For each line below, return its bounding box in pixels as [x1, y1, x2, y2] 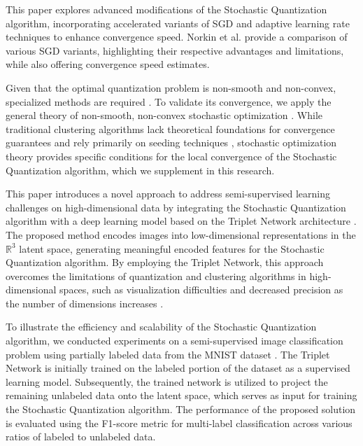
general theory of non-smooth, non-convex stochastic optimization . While [6, 108, 322, 123]
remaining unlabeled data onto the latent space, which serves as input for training [6, 388, 357, 403]
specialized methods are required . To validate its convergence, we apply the [6, 94, 332, 109]
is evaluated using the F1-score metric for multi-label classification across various [6, 415, 353, 430]
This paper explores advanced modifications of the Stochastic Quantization [6, 2, 327, 16]
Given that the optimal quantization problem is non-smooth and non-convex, [6, 80, 336, 95]
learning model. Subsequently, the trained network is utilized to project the [6, 374, 328, 389]
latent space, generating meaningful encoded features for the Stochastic [19, 241, 325, 256]
